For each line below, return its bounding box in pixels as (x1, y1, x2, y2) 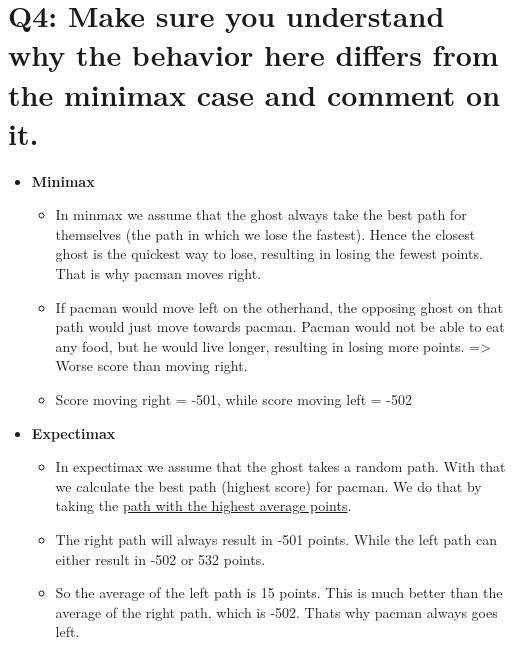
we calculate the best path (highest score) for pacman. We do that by (55, 475, 482, 496)
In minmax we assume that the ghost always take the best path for (55, 204, 467, 225)
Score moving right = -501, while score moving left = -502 (55, 389, 412, 410)
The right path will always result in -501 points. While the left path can (55, 529, 497, 549)
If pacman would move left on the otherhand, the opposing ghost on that (55, 296, 504, 317)
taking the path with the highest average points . (55, 495, 352, 516)
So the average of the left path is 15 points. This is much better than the (55, 582, 503, 603)
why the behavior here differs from (8, 34, 499, 75)
